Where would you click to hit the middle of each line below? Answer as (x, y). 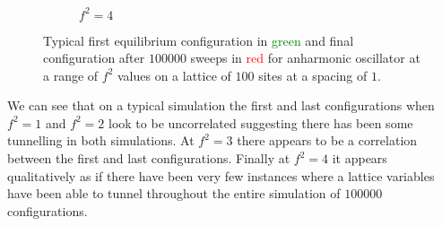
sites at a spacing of (313, 75)
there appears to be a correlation (327, 140)
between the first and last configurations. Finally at (149, 158)
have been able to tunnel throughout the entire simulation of (174, 193)
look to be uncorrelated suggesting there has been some (261, 122)
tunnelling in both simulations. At (101, 140)
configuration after (94, 58)
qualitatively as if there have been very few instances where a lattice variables (221, 175)
